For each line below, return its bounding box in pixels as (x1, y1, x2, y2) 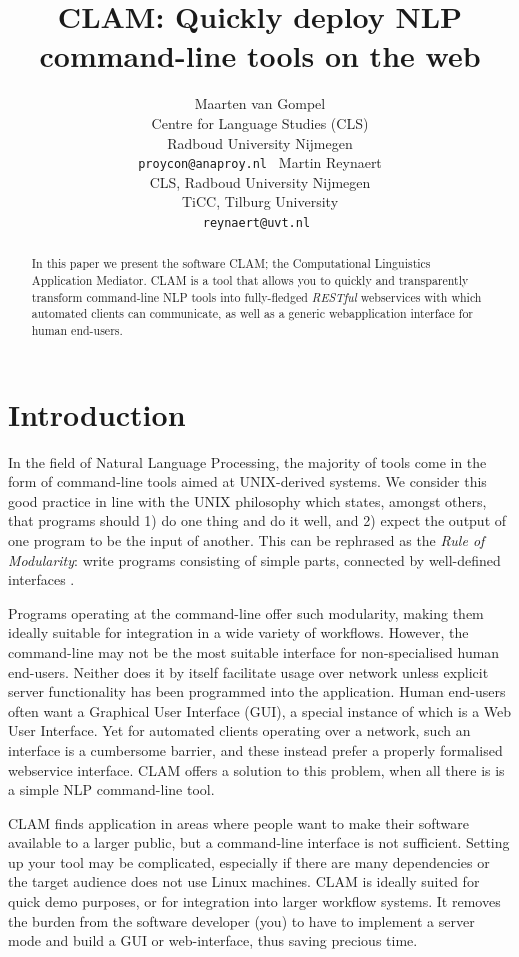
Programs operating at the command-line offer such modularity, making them (8, 602, 484, 623)
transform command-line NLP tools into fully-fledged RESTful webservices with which (31, 288, 482, 305)
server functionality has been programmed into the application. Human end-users (8, 681, 506, 702)
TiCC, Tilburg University (181, 191, 339, 212)
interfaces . (8, 569, 75, 590)
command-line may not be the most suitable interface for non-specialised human (8, 641, 500, 662)
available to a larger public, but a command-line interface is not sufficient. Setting (8, 832, 510, 853)
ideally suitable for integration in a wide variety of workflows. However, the (8, 622, 469, 643)
